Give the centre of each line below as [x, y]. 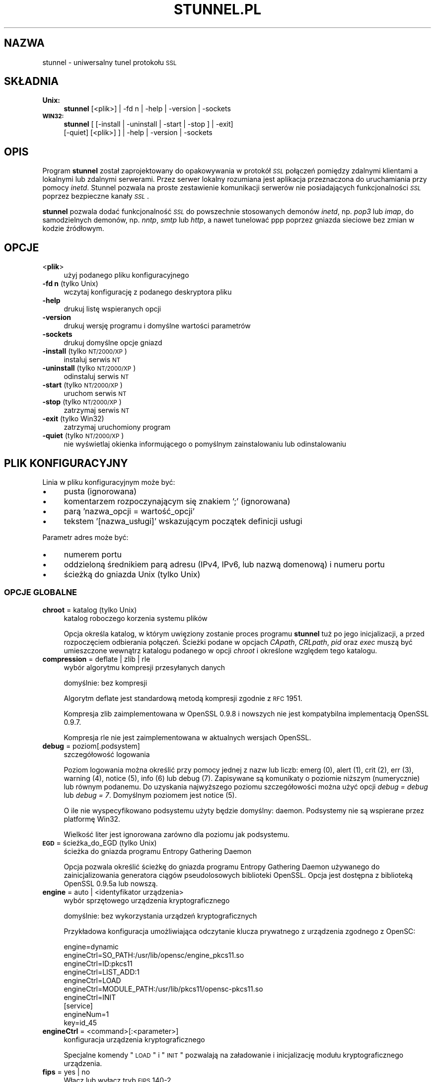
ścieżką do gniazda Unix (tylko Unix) [132, 574]
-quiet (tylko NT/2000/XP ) [83, 436]
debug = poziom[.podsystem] [91, 746]
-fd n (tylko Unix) [70, 284]
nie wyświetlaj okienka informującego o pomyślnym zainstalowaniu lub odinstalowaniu [205, 444]
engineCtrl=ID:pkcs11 [98, 963]
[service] [78, 1005]
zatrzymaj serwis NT [97, 410]
